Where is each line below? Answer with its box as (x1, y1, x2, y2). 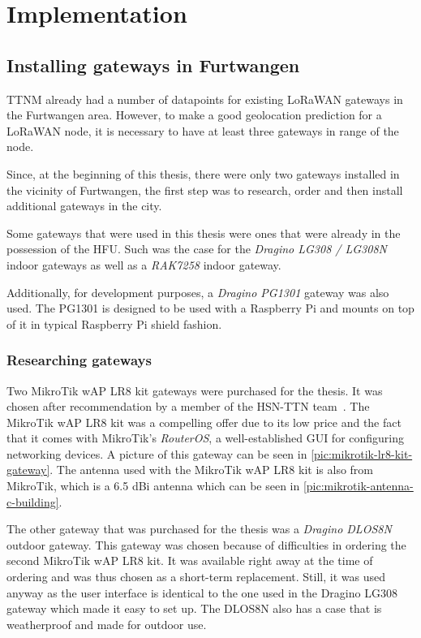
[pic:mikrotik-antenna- (303, 477, 414, 494)
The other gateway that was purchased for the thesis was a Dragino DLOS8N (6, 520, 392, 537)
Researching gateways (6, 350, 152, 370)
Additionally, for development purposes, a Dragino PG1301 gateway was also (6, 283, 389, 300)
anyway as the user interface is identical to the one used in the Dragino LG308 (6, 584, 397, 601)
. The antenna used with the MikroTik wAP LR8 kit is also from (49, 461, 373, 478)
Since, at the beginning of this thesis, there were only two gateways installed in (6, 165, 400, 182)
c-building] (6, 493, 59, 510)
